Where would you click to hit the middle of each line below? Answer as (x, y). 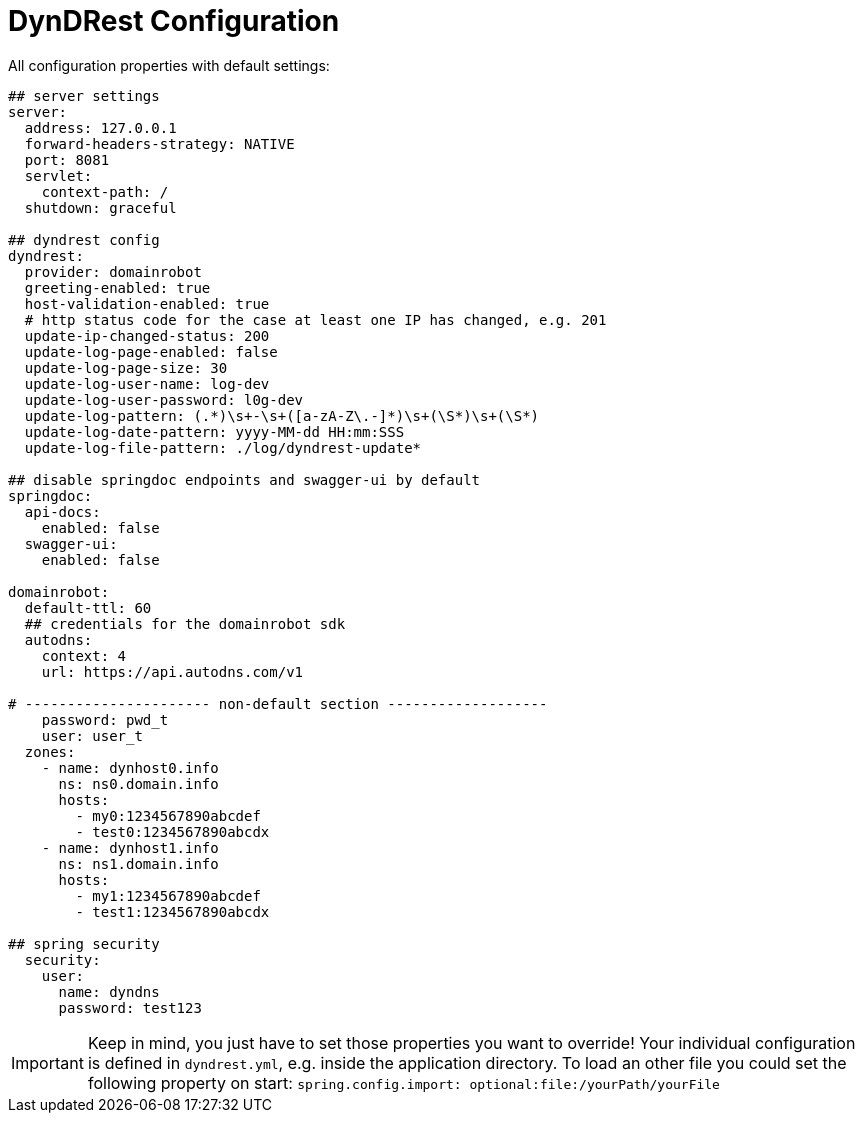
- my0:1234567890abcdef (168, 815)
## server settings (84, 95)
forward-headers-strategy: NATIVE (159, 143)
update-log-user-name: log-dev (147, 383)
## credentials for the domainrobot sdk (185, 623)
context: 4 (84, 655)
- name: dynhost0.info (130, 767)
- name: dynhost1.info (130, 847)
